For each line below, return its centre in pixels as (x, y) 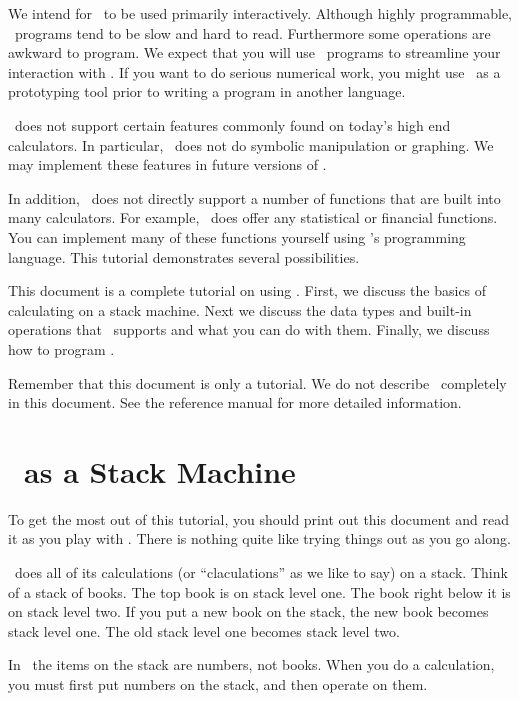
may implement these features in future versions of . (167, 164)
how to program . (61, 348)
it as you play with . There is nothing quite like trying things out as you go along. (259, 538)
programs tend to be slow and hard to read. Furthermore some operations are (252, 32)
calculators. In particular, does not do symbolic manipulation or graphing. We (251, 144)
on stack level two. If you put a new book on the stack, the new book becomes (248, 611)
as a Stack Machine (160, 470)
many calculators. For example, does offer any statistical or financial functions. (253, 217)
